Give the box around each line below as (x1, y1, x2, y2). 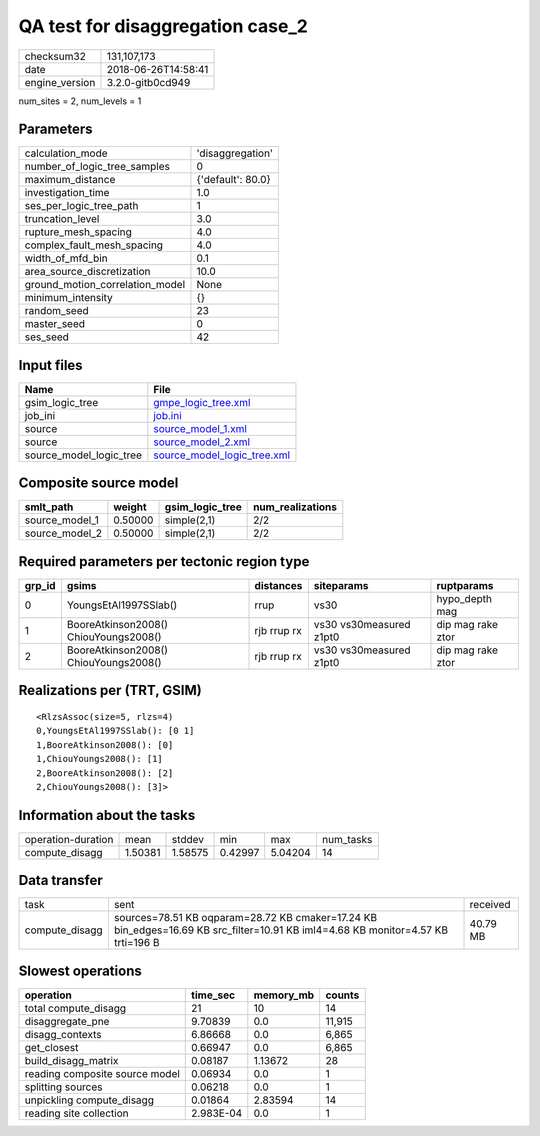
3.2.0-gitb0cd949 (106, 75, 191, 89)
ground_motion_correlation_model (24, 278, 186, 292)
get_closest (24, 1040, 79, 1054)
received (469, 898, 511, 912)
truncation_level (24, 212, 100, 226)
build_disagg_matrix (24, 1053, 119, 1067)
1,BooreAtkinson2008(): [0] (36, 739, 174, 750)
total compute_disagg (24, 1001, 127, 1015)
